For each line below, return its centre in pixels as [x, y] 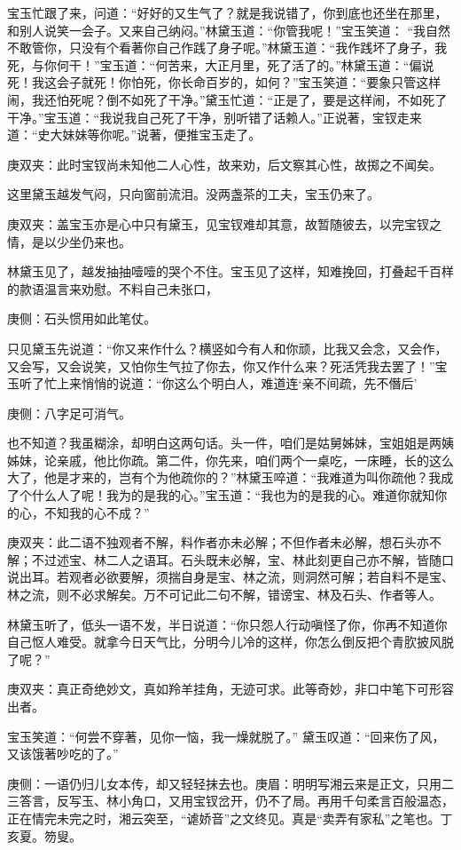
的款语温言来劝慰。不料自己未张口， [113, 288]
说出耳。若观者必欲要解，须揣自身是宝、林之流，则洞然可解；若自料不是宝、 [230, 577]
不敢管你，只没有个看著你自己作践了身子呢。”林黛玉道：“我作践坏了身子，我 [227, 48]
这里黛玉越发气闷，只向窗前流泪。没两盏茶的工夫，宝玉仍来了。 [193, 194]
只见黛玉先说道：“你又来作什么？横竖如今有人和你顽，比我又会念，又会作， [227, 348]
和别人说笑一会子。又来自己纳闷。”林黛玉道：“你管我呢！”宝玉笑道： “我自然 [229, 30]
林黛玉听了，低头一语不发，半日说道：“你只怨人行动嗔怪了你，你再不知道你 [227, 624]
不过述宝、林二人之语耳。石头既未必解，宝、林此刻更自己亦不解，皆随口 [242, 559]
